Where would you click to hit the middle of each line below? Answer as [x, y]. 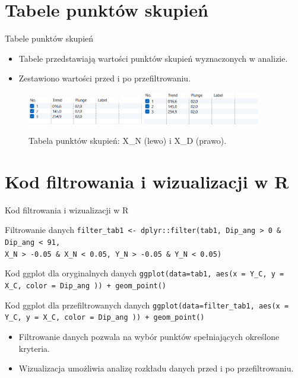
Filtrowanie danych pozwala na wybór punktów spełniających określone [149, 337]
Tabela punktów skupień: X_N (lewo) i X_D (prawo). [128, 141]
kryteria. [34, 348]
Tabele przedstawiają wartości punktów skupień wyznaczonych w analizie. [153, 58]
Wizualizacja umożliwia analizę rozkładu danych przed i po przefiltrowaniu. [156, 368]
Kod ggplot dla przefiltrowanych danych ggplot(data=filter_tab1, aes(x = [147, 305]
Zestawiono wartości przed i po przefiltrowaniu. [105, 78]
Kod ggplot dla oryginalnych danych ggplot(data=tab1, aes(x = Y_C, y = [145, 273]
